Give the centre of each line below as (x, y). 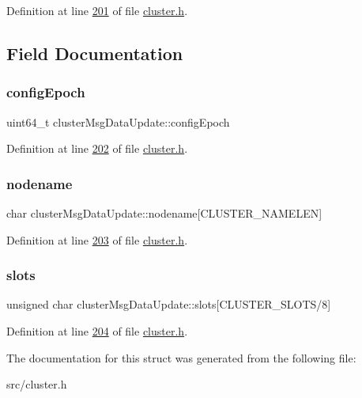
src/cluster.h (37, 384)
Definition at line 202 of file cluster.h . (97, 148)
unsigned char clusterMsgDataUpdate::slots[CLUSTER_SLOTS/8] (169, 304)
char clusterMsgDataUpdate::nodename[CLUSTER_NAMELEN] (164, 213)
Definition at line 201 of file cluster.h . (97, 10)
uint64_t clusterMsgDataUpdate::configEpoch (118, 121)
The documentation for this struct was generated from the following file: (181, 357)
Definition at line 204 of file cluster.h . (97, 331)
